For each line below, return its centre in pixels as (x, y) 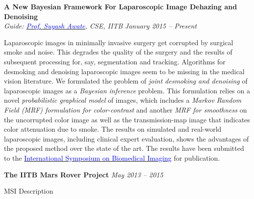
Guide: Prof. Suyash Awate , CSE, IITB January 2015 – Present (101, 26)
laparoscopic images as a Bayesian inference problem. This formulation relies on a (127, 90)
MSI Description (29, 191)
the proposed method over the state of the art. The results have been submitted (124, 148)
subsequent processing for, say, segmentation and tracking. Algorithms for (115, 61)
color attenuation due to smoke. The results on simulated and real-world (113, 129)
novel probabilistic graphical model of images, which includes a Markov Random (123, 100)
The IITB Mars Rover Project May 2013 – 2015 (84, 174)
